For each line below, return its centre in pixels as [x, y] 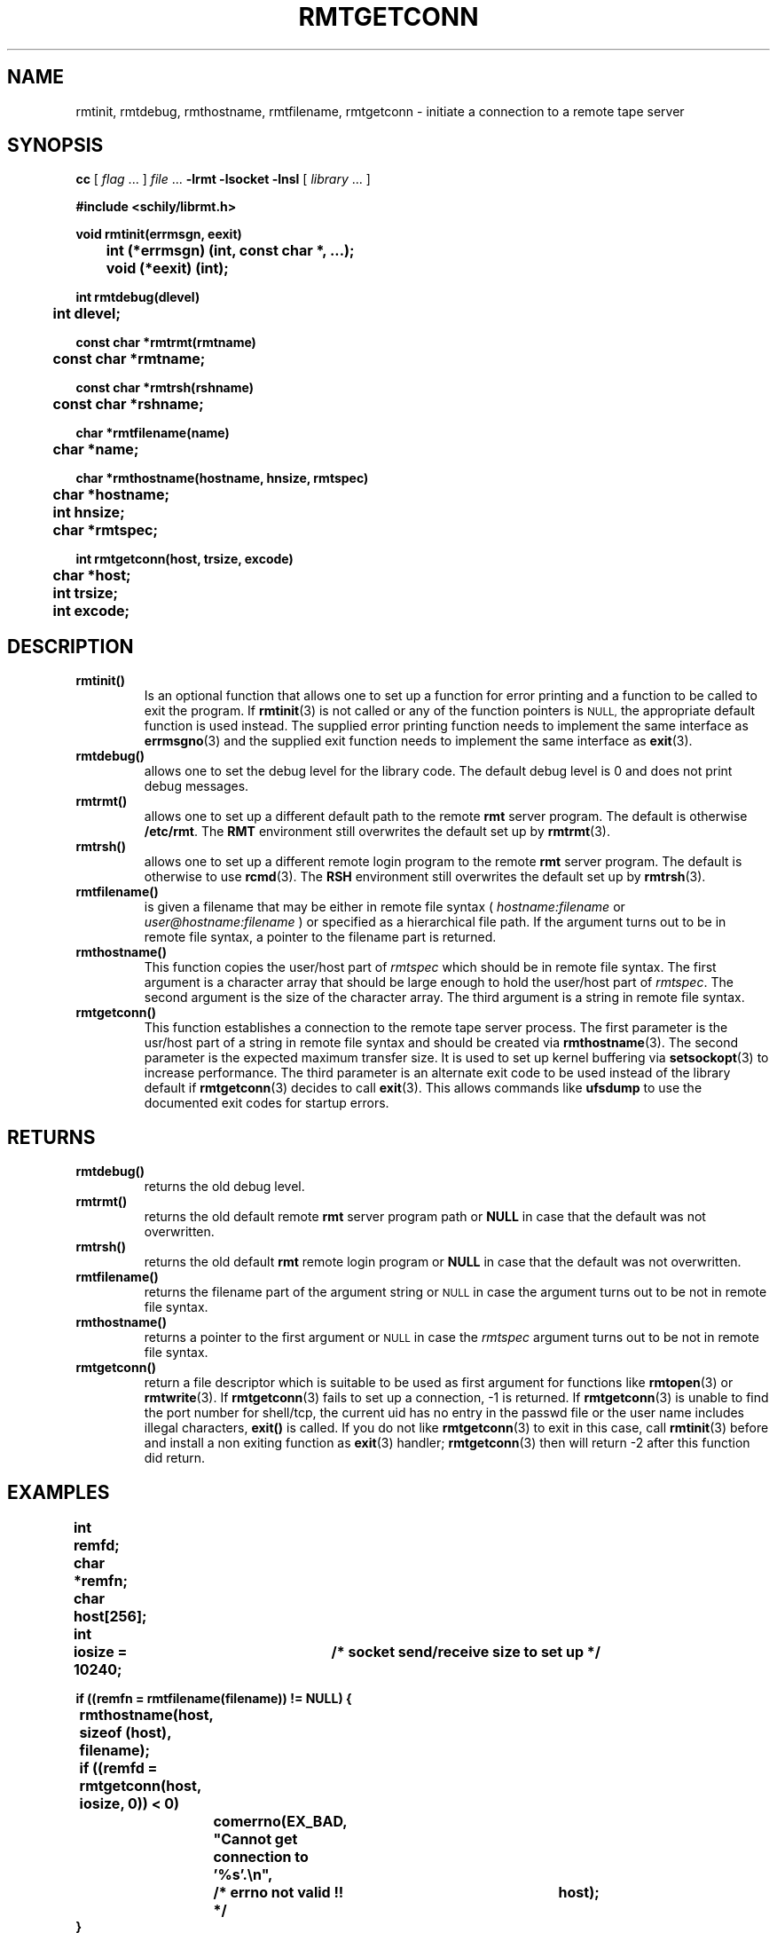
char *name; [96, 450]
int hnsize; [89, 513]
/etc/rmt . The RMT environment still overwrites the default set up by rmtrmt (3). [377, 832]
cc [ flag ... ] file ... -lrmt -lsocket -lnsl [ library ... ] [223, 179]
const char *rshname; [128, 404]
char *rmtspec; [105, 530]
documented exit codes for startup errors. [267, 1103]
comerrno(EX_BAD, [280, 1821]
